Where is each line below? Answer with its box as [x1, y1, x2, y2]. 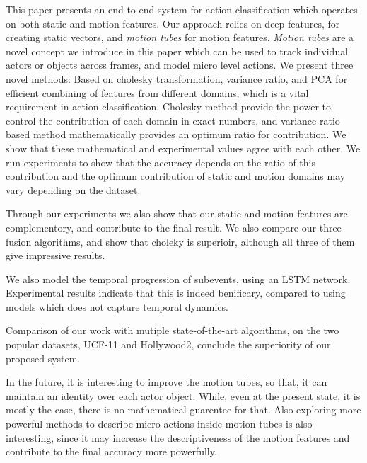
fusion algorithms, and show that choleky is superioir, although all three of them [6, 234, 355, 248]
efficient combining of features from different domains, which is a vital [6, 85, 309, 100]
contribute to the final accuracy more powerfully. [6, 444, 217, 459]
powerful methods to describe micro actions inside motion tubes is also [6, 416, 313, 431]
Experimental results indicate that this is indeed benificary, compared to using [6, 285, 346, 300]
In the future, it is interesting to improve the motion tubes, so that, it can [6, 375, 327, 389]
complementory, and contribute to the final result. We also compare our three [6, 219, 342, 234]
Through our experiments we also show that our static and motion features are [6, 206, 348, 221]
